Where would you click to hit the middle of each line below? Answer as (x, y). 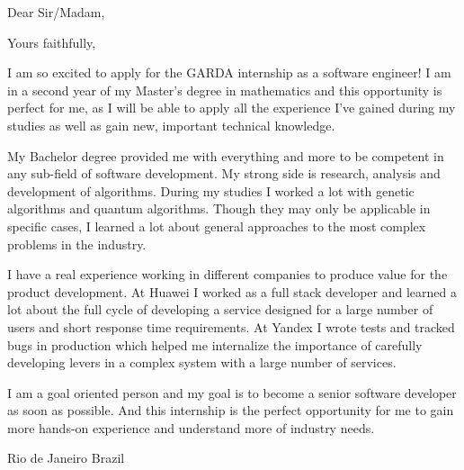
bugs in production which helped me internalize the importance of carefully (215, 344)
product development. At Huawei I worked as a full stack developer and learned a (232, 291)
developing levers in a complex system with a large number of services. (202, 362)
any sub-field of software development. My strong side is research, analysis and (224, 173)
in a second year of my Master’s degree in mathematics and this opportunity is (225, 90)
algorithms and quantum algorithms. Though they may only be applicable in (219, 208)
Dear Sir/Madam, (56, 12)
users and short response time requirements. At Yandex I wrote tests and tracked (231, 326)
